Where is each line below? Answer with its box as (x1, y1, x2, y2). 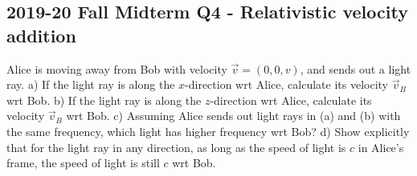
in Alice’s (358, 138, 404, 155)
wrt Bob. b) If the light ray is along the (6, 91, 202, 108)
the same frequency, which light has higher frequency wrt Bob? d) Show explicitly (6, 122, 410, 139)
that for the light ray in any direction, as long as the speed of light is (6, 138, 346, 155)
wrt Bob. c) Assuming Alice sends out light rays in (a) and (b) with (66, 107, 401, 124)
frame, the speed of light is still (6, 154, 160, 171)
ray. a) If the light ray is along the (6, 76, 175, 93)
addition (6, 22, 76, 47)
